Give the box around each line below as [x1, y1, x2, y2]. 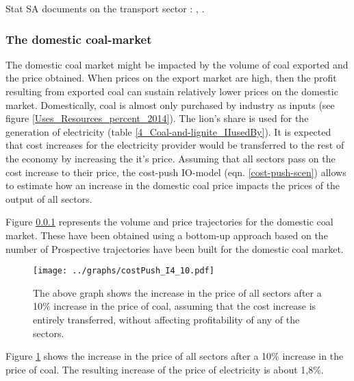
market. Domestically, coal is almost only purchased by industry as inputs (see [5, 97, 335, 112]
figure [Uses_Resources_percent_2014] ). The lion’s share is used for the [5, 111, 309, 125]
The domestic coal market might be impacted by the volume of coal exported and [5, 57, 349, 71]
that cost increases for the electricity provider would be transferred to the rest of [5, 138, 344, 152]
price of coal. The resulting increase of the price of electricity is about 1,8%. [5, 362, 324, 376]
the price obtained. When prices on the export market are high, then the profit [5, 71, 337, 85]
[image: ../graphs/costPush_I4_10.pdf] [33, 266, 214, 276]
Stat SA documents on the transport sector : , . [5, 1, 205, 15]
